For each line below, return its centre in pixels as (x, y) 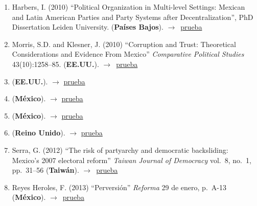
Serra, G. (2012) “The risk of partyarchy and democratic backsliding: (120, 150)
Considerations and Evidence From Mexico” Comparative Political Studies (128, 54)
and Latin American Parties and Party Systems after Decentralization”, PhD (133, 17)
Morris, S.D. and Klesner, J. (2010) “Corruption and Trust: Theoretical (124, 44)
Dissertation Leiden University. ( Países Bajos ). (88, 27)
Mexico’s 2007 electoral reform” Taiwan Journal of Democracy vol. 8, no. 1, (132, 160)
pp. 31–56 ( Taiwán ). (45, 170)
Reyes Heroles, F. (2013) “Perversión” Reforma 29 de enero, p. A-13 (119, 187)
